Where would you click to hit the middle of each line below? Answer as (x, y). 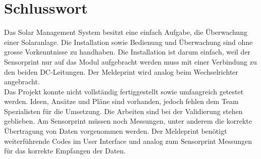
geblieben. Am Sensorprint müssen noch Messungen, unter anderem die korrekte (128, 121)
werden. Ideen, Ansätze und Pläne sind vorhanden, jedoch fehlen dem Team (121, 101)
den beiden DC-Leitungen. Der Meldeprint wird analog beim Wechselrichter (121, 71)
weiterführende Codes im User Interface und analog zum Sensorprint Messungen (128, 141)
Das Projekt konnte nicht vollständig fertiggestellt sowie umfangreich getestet (124, 91)
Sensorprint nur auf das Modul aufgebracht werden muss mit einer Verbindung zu (130, 61)
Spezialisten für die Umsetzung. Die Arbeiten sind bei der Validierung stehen (123, 111)
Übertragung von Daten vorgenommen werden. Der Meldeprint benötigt (116, 131)
